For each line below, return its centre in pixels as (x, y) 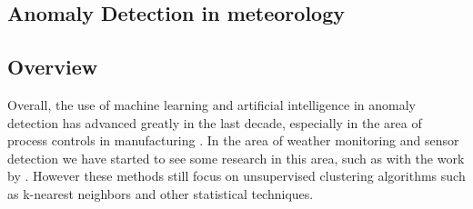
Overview (53, 67)
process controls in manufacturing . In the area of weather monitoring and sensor (233, 140)
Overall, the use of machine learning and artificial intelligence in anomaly (211, 104)
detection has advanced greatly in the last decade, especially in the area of (215, 122)
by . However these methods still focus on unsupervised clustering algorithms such (236, 176)
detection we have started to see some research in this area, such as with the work (236, 158)
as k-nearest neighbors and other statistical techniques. (161, 193)
